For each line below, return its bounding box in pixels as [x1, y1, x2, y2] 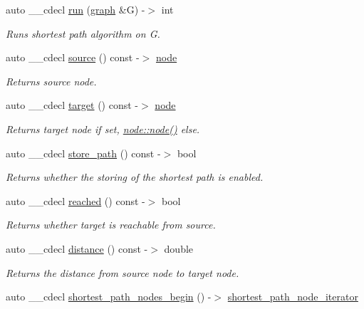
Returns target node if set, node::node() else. [6, 121, 200, 136]
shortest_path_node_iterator [227, 289, 358, 304]
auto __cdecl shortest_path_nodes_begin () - [6, 289, 212, 304]
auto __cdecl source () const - [6, 50, 140, 65]
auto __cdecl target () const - [6, 98, 139, 112]
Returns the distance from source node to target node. [6, 265, 239, 280]
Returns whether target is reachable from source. [6, 217, 216, 232]
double [164, 241, 194, 256]
